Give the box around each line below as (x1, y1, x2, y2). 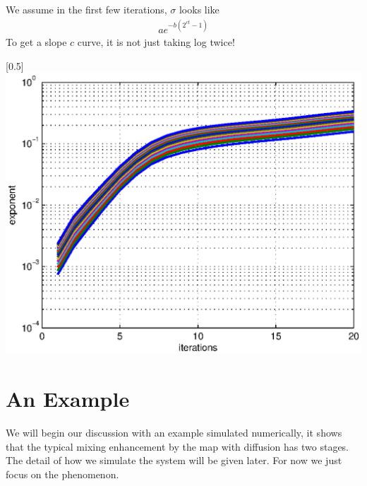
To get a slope (6, 35, 67, 49)
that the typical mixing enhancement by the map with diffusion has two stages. (6, 439, 349, 454)
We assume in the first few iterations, (6, 2, 167, 16)
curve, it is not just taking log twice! (77, 35, 235, 49)
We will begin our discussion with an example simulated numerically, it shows (6, 425, 342, 440)
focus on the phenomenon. (6, 466, 119, 481)
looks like (179, 2, 219, 16)
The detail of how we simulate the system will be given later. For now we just (6, 453, 342, 468)
